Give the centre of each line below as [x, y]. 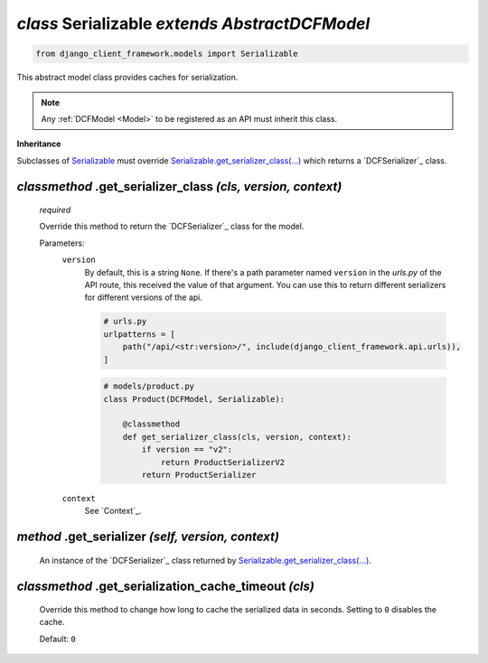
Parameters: [62, 243]
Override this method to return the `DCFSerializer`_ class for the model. [172, 227]
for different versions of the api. [144, 297]
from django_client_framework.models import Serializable [167, 54]
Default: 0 [57, 639]
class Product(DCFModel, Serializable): [194, 399]
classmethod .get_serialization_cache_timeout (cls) [166, 586]
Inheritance [39, 144]
